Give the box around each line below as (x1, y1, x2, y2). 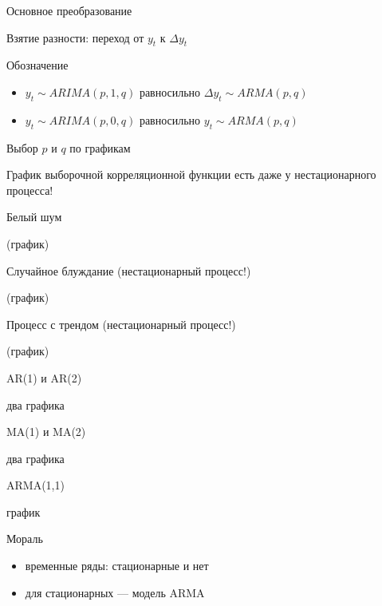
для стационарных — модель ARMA (25, 584, 205, 600)
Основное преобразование (6, 2, 132, 18)
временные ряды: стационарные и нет (25, 557, 209, 574)
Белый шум (6, 208, 62, 225)
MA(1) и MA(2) (6, 423, 86, 440)
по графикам (69, 139, 131, 156)
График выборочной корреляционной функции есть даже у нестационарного (6, 166, 376, 183)
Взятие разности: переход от (6, 29, 144, 46)
